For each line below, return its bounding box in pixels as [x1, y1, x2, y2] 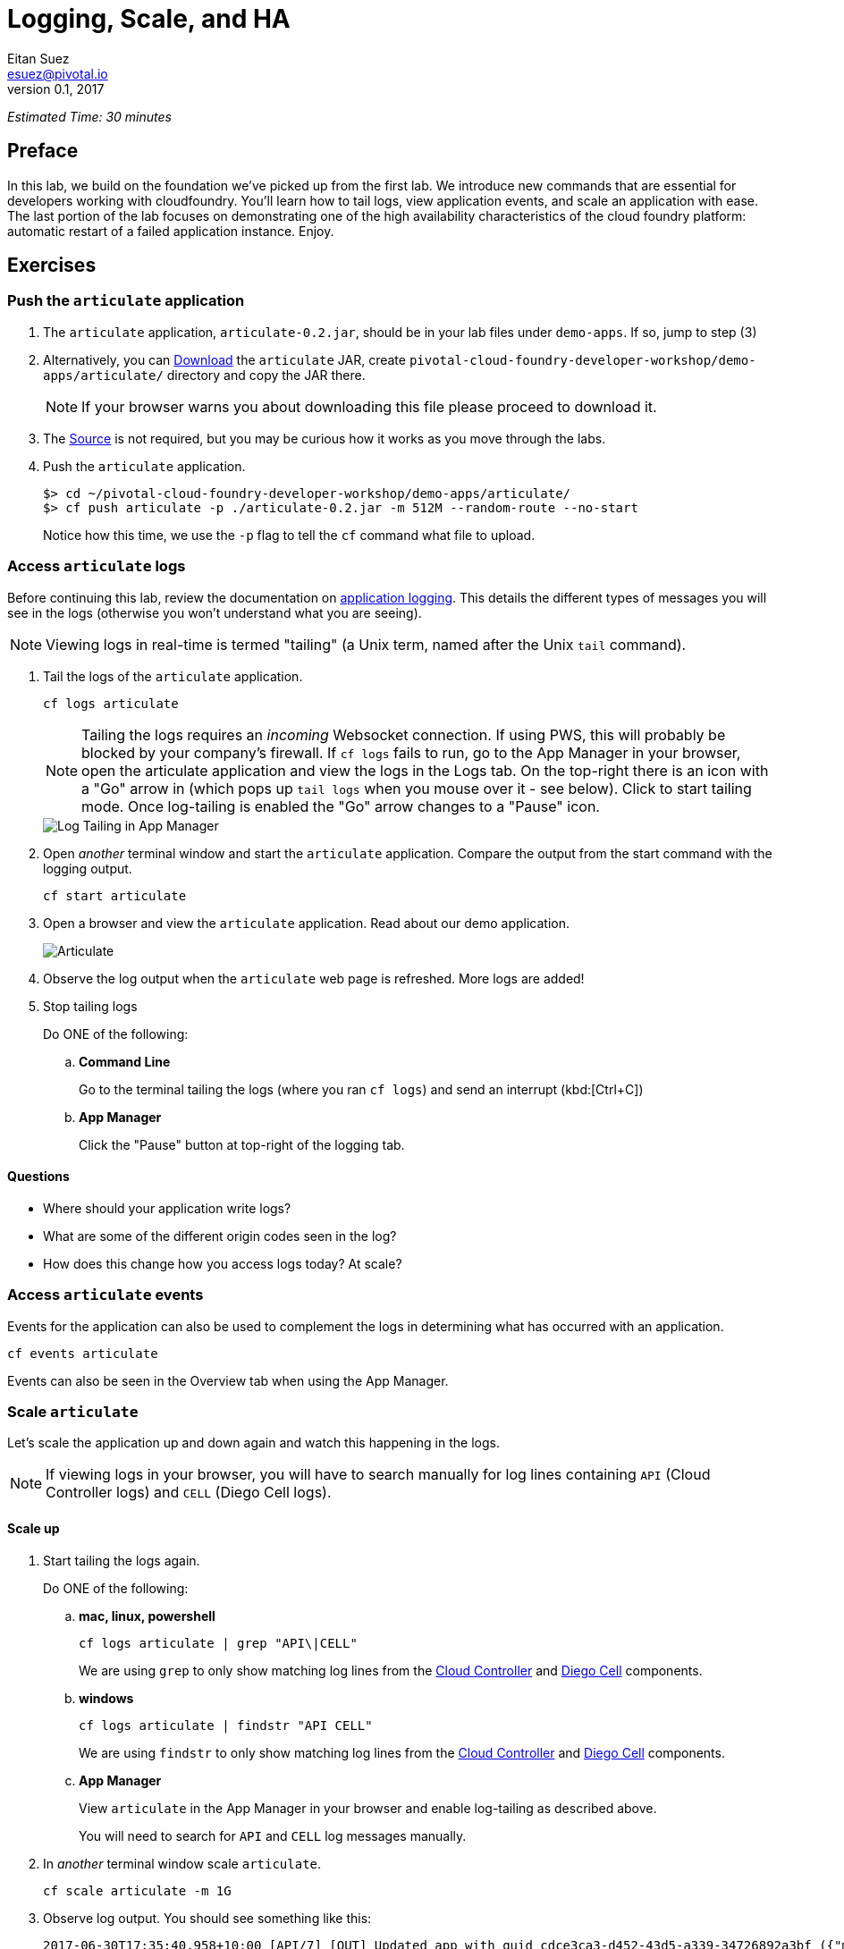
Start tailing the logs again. [43, 1552, 200, 1568]
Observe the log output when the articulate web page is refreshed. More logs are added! [43, 970, 585, 986]
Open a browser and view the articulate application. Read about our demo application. [43, 915, 570, 931]
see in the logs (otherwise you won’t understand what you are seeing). [7, 604, 422, 620]
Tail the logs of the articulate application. [43, 668, 303, 684]
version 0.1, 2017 [7, 80, 105, 97]
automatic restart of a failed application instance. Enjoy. [7, 223, 334, 239]
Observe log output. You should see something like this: [43, 1910, 372, 1926]
